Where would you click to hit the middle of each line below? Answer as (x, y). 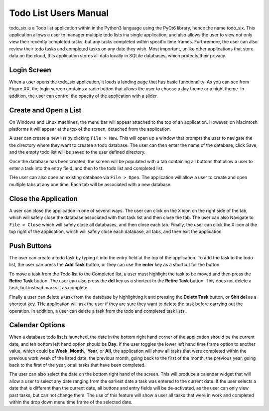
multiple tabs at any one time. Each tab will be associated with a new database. (90, 184)
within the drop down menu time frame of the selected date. (71, 402)
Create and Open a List (45, 110)
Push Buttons (31, 246)
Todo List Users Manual (59, 13)
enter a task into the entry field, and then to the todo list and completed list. (86, 168)
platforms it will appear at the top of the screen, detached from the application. (90, 129)
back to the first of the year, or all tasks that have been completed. (77, 365)
